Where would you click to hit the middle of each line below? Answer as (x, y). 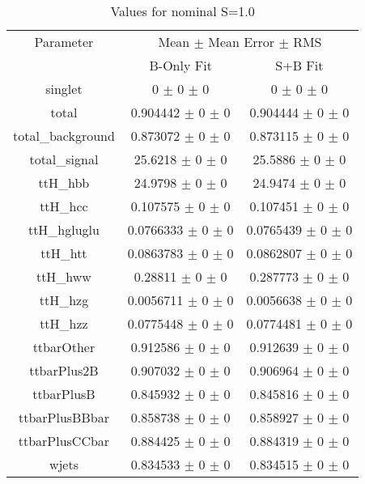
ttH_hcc (64, 206)
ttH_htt (64, 253)
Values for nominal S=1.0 (182, 11)
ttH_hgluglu (64, 229)
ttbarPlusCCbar (64, 441)
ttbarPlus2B (64, 370)
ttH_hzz (64, 323)
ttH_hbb (64, 183)
